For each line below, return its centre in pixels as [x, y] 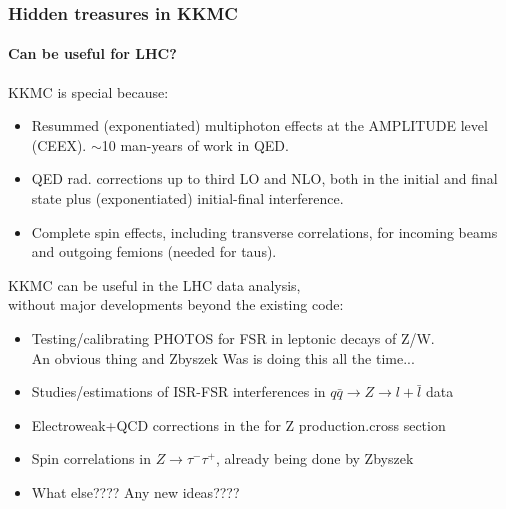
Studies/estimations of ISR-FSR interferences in [178, 391]
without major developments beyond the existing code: [176, 304]
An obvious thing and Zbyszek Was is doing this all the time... [223, 357]
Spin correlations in [91, 458]
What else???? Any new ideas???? [135, 491]
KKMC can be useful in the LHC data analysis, [154, 284]
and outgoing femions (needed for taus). [154, 251]
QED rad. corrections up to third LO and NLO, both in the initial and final [264, 178]
